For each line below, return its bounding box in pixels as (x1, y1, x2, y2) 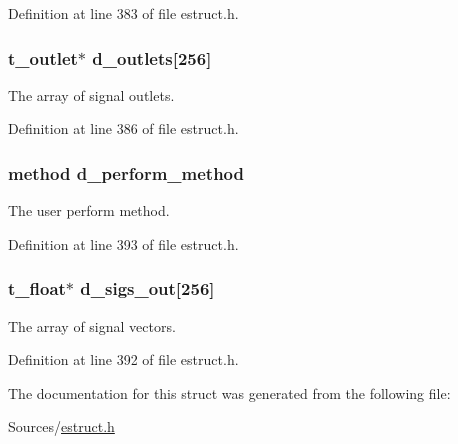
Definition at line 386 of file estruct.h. (8, 118, 239, 139)
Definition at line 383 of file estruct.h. (8, 3, 239, 23)
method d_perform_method (8, 160, 244, 185)
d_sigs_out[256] (80, 276, 215, 301)
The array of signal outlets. (8, 84, 175, 105)
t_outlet (8, 45, 78, 70)
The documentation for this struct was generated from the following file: (8, 382, 451, 403)
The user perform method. (8, 200, 170, 221)
